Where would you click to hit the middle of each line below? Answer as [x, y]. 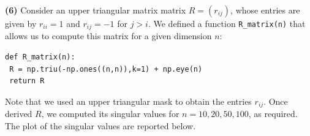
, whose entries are [265, 10]
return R [27, 81]
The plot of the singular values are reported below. [100, 125]
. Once [276, 101]
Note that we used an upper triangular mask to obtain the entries [128, 101]
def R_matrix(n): [40, 57]
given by [21, 23]
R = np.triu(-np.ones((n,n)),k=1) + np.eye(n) [106, 69]
